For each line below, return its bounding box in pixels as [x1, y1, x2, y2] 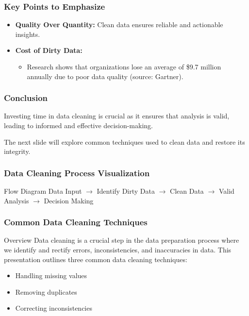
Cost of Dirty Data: [15, 45, 83, 55]
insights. [15, 29, 40, 39]
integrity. [4, 146, 31, 156]
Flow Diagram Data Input [4, 186, 82, 196]
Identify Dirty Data [97, 186, 155, 196]
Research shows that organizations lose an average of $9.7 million [27, 62, 221, 71]
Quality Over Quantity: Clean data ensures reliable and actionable [15, 19, 223, 30]
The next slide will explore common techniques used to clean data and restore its [4, 136, 245, 147]
